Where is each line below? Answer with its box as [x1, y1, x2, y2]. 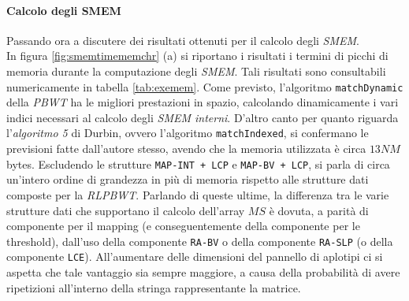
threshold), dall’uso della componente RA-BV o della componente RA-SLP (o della [6, 232, 393, 249]
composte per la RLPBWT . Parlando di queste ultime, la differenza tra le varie [6, 186, 389, 203]
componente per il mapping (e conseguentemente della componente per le [6, 217, 360, 234]
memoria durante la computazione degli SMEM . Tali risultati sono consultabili [6, 62, 386, 79]
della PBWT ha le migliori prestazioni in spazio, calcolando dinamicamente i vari [6, 94, 399, 110]
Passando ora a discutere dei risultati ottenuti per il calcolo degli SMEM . [6, 32, 359, 48]
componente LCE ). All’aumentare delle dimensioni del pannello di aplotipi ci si [6, 248, 383, 265]
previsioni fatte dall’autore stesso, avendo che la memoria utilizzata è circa [6, 140, 366, 157]
